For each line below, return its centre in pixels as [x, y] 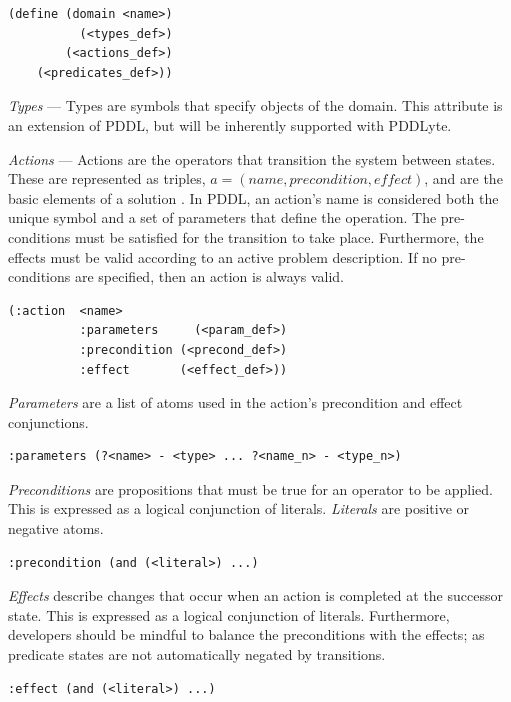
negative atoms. [56, 528]
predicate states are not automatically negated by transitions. [197, 654]
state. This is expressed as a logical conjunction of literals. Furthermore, [229, 614]
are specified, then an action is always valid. [209, 276]
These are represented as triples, [107, 178]
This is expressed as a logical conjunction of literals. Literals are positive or [239, 508]
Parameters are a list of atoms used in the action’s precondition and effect [235, 402]
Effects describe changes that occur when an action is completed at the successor [255, 595]
